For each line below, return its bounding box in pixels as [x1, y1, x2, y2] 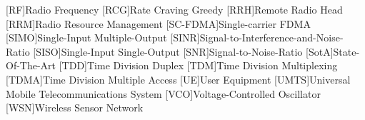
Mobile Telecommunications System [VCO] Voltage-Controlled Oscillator [6, 86, 321, 101]
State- [333, 44, 360, 59]
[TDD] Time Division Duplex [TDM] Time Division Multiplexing [59, 58, 338, 73]
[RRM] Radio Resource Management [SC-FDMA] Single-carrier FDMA [6, 16, 311, 31]
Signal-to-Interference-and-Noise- [199, 30, 344, 45]
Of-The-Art [6, 58, 56, 73]
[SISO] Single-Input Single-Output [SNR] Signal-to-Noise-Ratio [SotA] [33, 44, 334, 59]
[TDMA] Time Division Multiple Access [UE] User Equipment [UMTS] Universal [6, 71, 351, 86]
